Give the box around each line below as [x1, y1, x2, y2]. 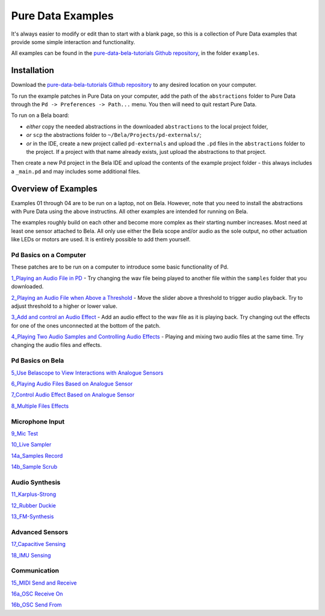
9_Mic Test [11, 430, 39, 437]
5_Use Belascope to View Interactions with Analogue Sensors [11, 369, 164, 376]
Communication [11, 567, 60, 575]
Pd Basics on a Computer [11, 250, 87, 259]
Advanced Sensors [11, 528, 69, 536]
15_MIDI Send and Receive [11, 579, 77, 586]
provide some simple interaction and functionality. [11, 38, 135, 45]
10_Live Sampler [11, 441, 52, 448]
